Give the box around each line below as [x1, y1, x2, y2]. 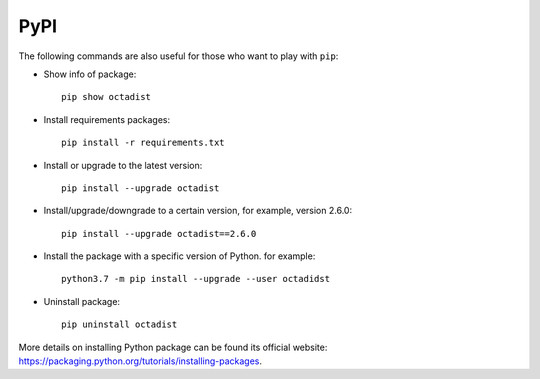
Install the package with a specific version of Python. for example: [43, 250, 316, 262]
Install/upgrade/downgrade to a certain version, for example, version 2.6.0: [43, 205, 353, 217]
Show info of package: [43, 68, 137, 80]
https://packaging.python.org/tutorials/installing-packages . [18, 355, 263, 367]
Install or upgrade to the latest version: [43, 159, 203, 171]
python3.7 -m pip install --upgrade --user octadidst [61, 273, 330, 285]
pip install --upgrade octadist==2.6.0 [61, 228, 257, 239]
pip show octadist [61, 91, 152, 103]
